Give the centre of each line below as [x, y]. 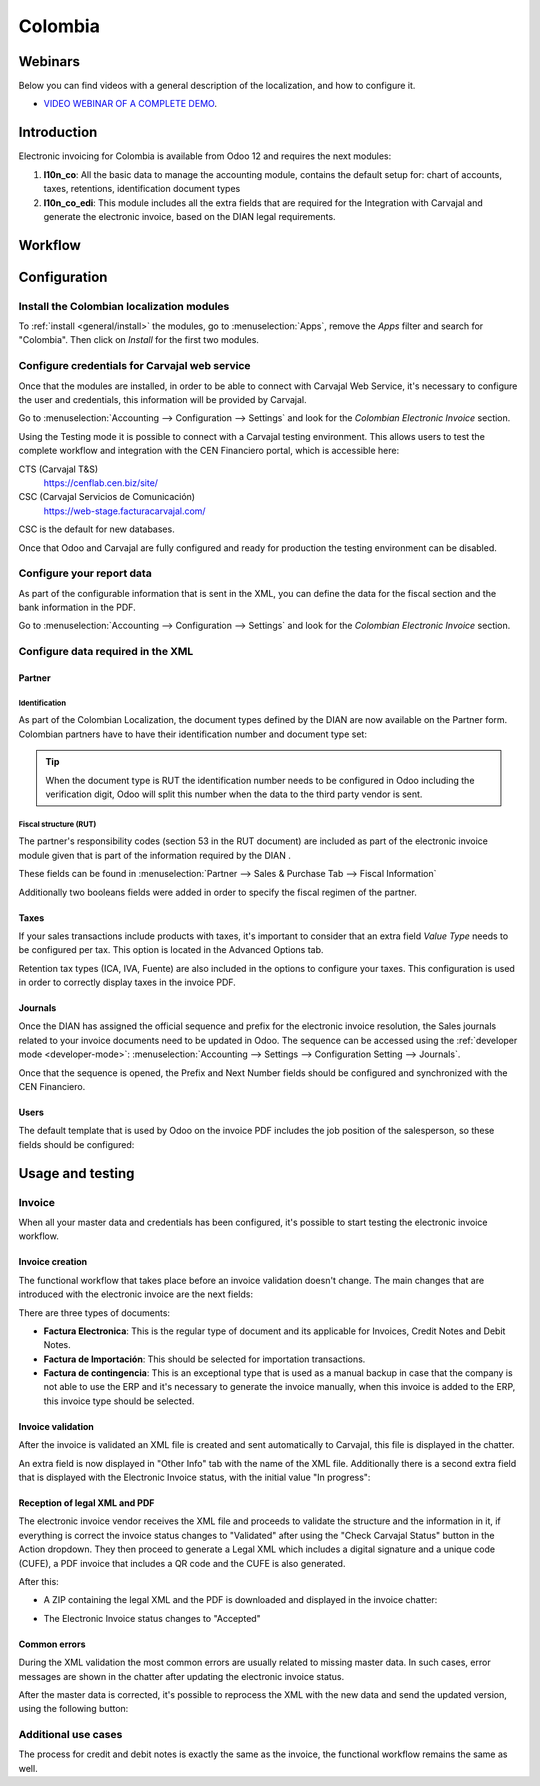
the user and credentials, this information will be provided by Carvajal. [162, 400]
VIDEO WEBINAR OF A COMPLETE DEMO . [130, 104]
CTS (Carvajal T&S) [58, 469]
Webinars [49, 61]
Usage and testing [76, 1173]
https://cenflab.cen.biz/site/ [101, 482]
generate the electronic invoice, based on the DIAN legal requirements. [189, 216]
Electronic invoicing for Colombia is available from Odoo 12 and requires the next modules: [205, 156]
